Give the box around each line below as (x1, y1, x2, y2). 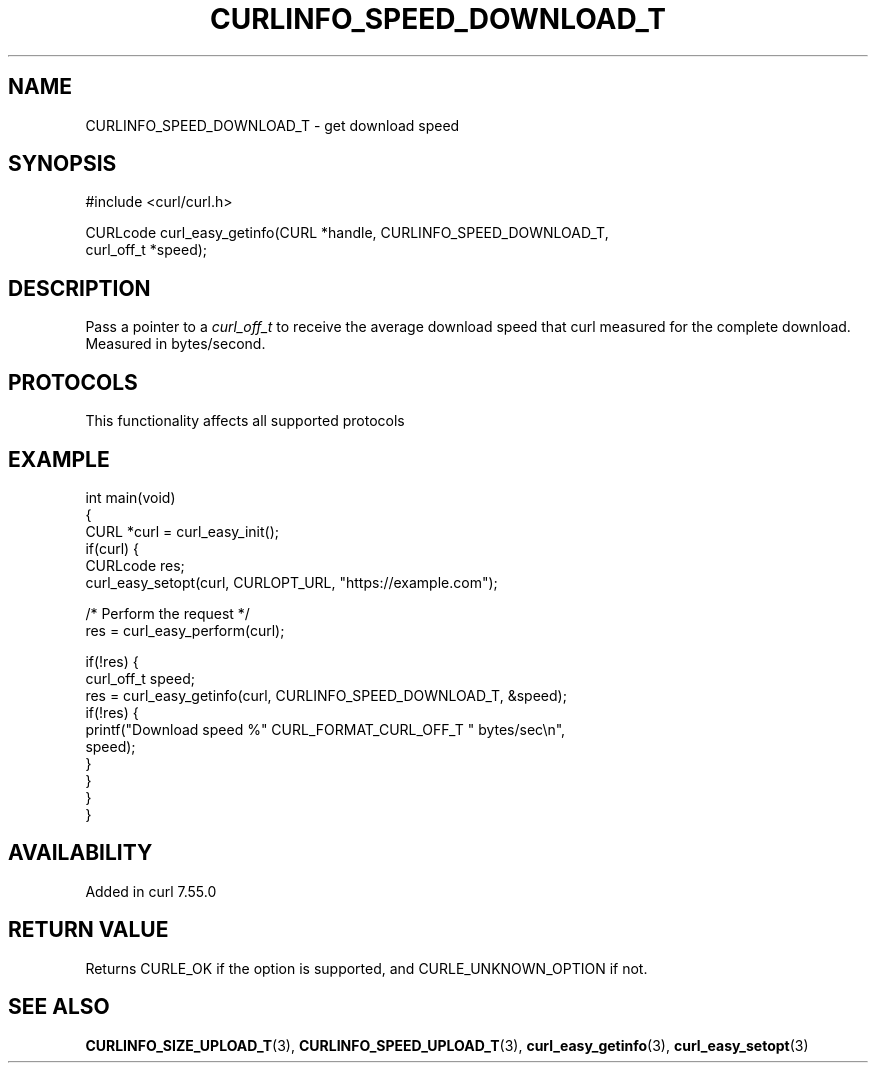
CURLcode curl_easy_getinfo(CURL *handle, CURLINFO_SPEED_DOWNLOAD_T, (85, 224, 609, 242)
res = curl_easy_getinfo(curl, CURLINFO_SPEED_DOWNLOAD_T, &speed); (85, 686, 567, 704)
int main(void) (85, 488, 176, 506)
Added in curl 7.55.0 (85, 882, 217, 900)
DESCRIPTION (8, 275, 151, 301)
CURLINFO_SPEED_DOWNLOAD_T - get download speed (85, 116, 460, 134)
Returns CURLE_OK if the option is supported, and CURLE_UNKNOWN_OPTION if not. (85, 959, 648, 977)
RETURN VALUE (8, 917, 169, 943)
